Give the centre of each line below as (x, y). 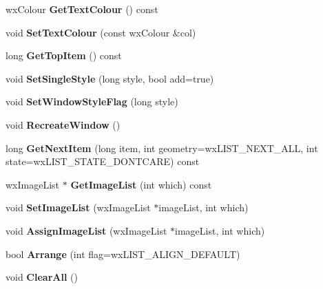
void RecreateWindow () (63, 124)
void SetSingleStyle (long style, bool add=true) (110, 78)
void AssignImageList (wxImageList (86, 230)
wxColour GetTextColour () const (82, 9)
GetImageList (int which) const (141, 184)
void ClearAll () (42, 277)
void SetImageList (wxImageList (78, 207)
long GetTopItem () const (64, 55)
